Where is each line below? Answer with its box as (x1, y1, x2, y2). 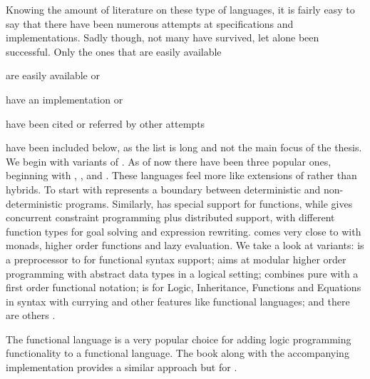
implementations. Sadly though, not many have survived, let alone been (6, 30, 319, 45)
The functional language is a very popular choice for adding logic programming (6, 331, 351, 346)
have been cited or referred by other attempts (6, 116, 205, 131)
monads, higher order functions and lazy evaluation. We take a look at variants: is (6, 238, 364, 253)
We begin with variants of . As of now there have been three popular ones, (6, 153, 332, 168)
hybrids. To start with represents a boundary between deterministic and (6, 181, 321, 196)
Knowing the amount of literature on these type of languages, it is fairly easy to (6, 2, 355, 16)
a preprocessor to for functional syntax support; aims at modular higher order (6, 251, 346, 266)
